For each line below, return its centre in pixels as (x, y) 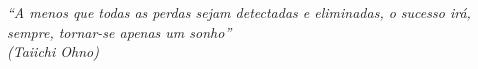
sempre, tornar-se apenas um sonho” (119, 31)
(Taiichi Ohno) (53, 51)
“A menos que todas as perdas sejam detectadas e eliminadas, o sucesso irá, (239, 12)
